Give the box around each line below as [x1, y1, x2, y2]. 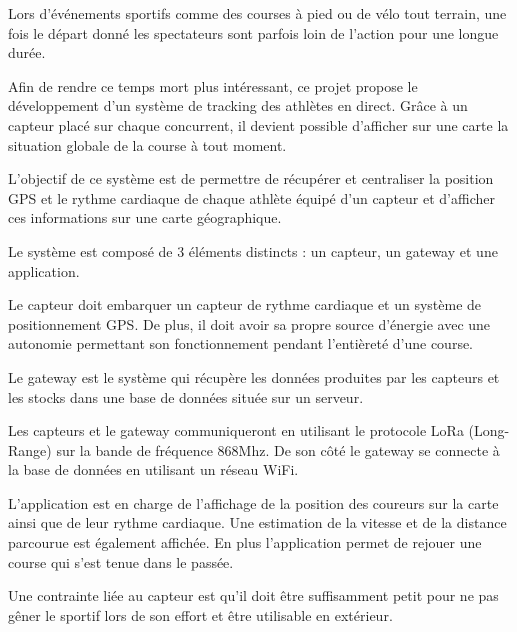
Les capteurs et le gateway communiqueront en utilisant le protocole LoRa [8, 420, 464, 441]
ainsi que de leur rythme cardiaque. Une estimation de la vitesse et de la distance [8, 512, 507, 533]
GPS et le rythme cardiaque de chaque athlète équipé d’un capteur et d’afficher [8, 187, 495, 208]
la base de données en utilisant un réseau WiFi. [8, 459, 299, 480]
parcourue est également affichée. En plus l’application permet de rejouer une [8, 532, 482, 553]
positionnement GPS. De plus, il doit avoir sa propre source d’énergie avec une [8, 313, 491, 334]
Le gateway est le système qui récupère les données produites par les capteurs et [8, 366, 500, 387]
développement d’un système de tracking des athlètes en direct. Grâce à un [8, 95, 468, 116]
